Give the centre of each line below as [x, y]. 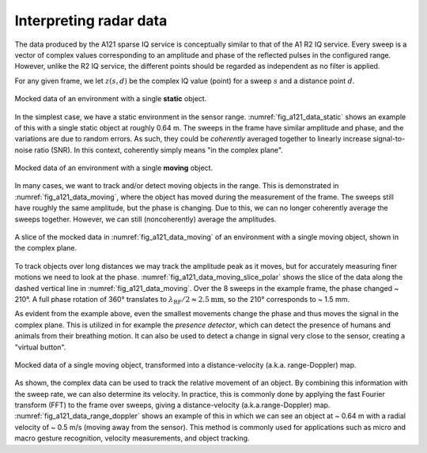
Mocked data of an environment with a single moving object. [114, 168]
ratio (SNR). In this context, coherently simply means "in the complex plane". [159, 149]
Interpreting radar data [91, 21]
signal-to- [389, 139]
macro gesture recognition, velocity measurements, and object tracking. [132, 438]
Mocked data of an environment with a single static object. [111, 99]
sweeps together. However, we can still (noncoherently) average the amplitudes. [145, 219]
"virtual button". [40, 347]
